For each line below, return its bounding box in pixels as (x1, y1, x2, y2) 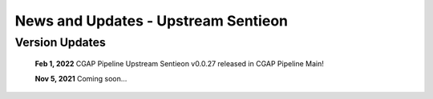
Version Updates (14, 35, 106, 49)
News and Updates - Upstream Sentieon (14, 12, 289, 30)
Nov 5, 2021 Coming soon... (34, 73, 127, 83)
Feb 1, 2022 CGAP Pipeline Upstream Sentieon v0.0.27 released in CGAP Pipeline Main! (34, 59, 325, 69)
